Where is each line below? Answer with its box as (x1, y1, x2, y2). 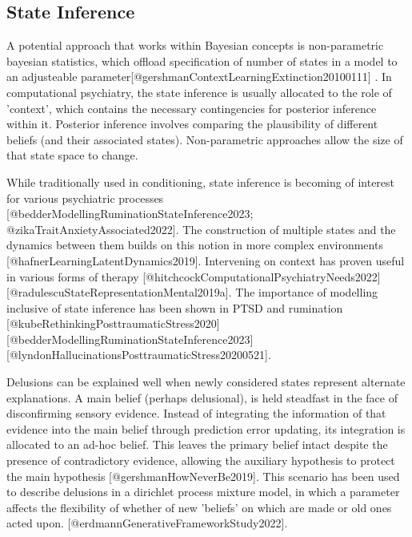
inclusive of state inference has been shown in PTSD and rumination (6, 299, 343, 316)
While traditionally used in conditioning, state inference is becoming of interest (6, 173, 395, 190)
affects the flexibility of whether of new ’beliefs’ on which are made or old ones (6, 499, 392, 515)
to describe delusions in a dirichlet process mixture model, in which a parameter (6, 483, 400, 500)
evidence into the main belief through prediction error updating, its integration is (6, 420, 406, 437)
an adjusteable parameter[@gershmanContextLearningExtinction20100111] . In (6, 68, 392, 85)
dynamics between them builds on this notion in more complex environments (6, 236, 383, 253)
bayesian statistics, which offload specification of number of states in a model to (6, 52, 398, 69)
